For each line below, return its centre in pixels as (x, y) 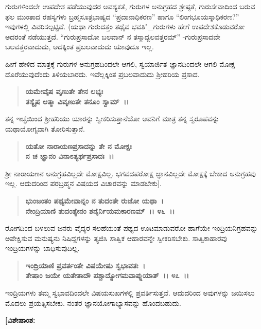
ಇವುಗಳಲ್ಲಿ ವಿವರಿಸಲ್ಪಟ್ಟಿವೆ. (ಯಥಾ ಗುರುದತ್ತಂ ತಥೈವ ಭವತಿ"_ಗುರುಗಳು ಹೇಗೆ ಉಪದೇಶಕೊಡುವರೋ (125, 26)
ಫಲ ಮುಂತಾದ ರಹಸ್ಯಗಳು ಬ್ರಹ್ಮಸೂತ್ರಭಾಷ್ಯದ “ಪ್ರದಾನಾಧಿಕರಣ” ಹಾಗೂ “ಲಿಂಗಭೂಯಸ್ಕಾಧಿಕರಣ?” (122, 16)
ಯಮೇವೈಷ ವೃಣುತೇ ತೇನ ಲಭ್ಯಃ (64, 91)
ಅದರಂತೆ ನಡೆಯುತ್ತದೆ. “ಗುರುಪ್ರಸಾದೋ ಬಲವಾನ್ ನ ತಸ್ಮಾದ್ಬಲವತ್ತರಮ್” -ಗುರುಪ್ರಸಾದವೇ (113, 36)
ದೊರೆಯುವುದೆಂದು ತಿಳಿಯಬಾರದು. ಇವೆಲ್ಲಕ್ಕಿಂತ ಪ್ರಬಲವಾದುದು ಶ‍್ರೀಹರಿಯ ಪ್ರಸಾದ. (102, 74)
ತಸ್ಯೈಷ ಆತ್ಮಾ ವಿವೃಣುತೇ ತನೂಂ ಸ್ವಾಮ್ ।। (77, 101)
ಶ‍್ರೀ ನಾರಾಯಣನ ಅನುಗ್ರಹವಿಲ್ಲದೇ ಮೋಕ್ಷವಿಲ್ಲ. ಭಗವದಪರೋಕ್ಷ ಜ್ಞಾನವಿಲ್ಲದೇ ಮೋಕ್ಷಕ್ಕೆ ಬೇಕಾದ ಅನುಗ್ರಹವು (130, 173)
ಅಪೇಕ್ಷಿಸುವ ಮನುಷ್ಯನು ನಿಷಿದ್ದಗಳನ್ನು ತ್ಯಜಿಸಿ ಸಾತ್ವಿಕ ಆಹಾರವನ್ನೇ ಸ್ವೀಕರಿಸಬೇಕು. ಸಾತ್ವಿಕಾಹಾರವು (116, 238)
